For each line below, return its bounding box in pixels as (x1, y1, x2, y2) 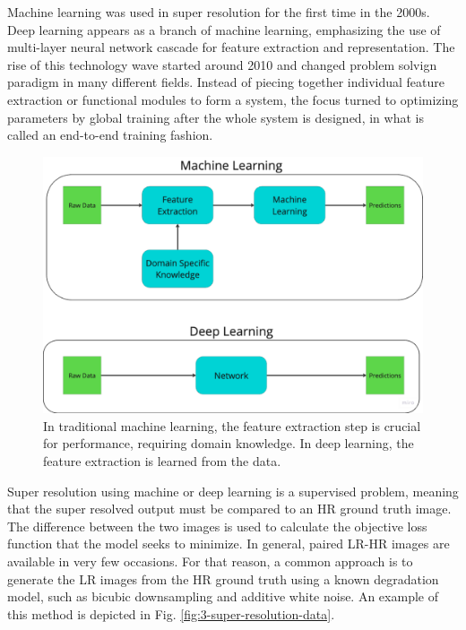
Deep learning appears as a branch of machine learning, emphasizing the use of (7, 20, 441, 39)
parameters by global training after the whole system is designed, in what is (7, 108, 424, 126)
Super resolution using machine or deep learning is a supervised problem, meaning (7, 481, 459, 500)
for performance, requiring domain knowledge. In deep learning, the (43, 434, 414, 453)
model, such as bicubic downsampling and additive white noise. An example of (7, 587, 438, 606)
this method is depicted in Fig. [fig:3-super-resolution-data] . (7, 604, 335, 623)
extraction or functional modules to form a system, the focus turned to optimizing (7, 90, 459, 108)
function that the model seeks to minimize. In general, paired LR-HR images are (7, 534, 450, 553)
